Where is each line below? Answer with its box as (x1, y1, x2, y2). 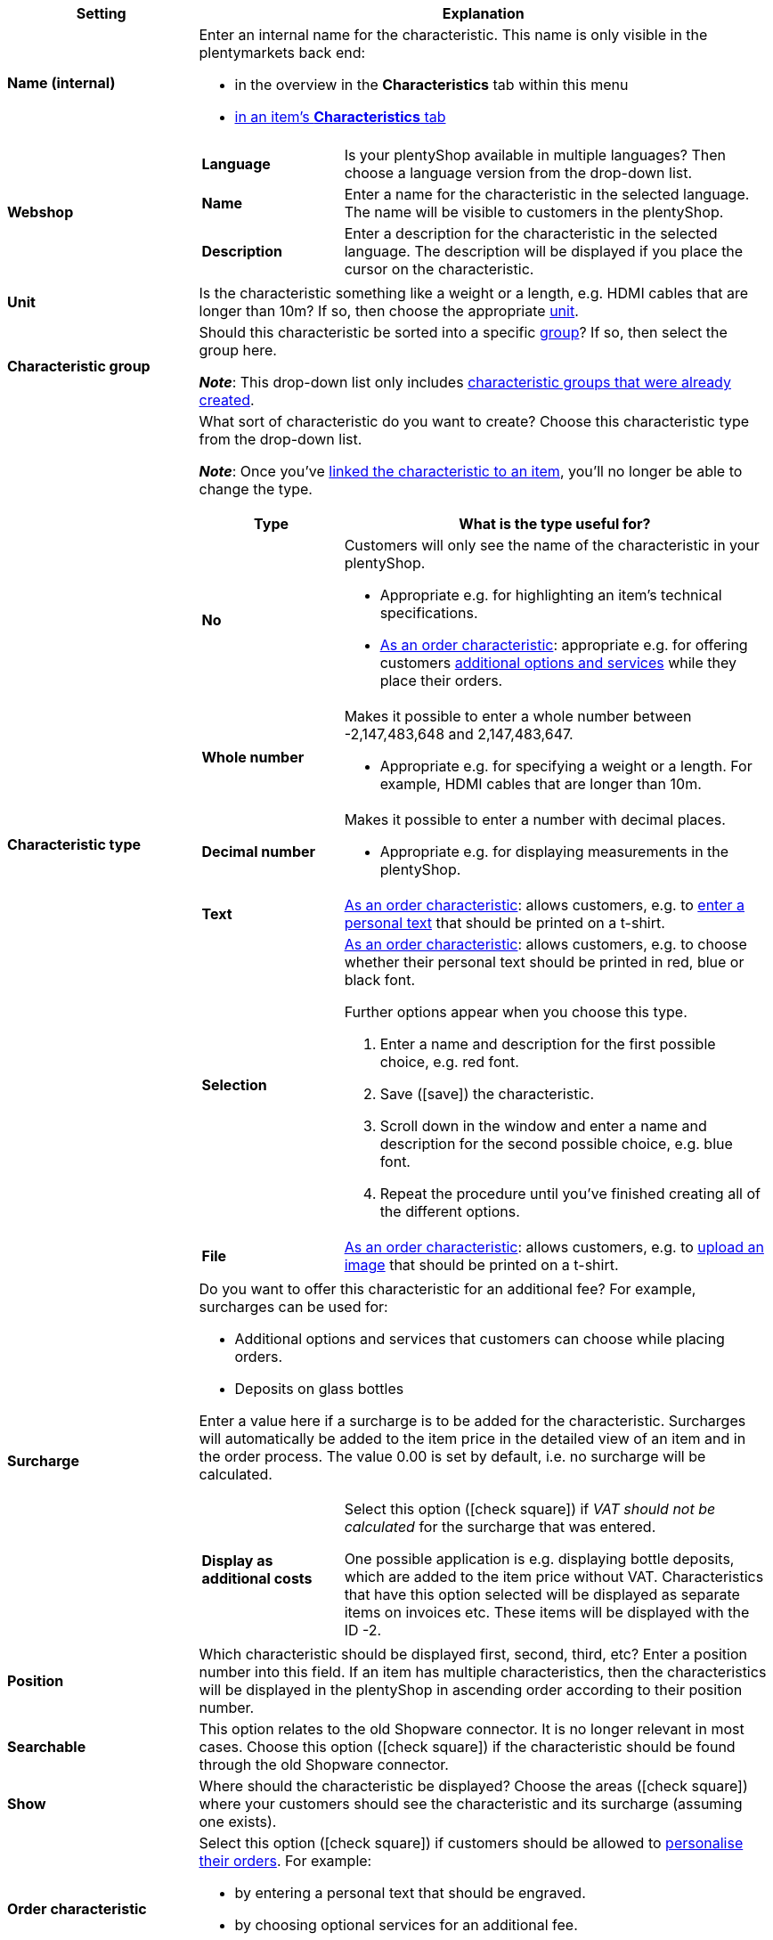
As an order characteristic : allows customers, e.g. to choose (344, 935, 747, 953)
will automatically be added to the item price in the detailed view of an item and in (199, 1430, 746, 1447)
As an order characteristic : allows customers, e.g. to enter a (344, 896, 745, 914)
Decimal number (201, 843, 316, 860)
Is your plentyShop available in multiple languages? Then (344, 146, 727, 164)
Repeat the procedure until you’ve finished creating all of (379, 1185, 761, 1202)
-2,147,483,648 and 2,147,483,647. (344, 725, 574, 743)
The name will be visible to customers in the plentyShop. (344, 203, 724, 221)
